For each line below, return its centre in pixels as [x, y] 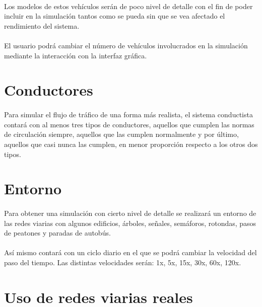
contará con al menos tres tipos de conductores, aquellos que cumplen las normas [129, 124]
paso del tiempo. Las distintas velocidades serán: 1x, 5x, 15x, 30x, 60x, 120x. [123, 262]
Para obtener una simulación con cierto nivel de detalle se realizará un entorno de [130, 213]
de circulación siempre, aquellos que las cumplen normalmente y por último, [121, 134]
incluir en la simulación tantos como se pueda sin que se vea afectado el [115, 16]
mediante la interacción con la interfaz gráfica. [76, 55]
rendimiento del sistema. [42, 25]
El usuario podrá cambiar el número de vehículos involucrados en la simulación [126, 45]
